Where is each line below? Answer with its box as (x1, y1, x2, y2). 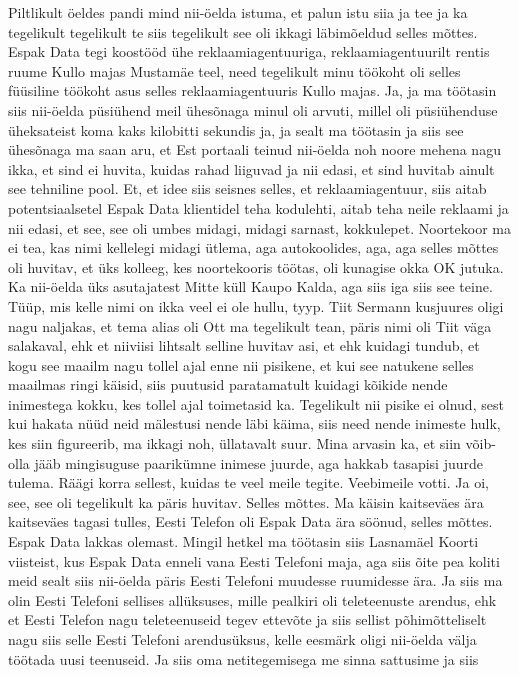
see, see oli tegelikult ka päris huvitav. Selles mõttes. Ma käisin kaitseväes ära (8, 491, 484, 512)
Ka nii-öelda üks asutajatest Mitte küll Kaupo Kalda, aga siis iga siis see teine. (8, 276, 493, 297)
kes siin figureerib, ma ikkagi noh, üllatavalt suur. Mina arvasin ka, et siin (8, 433, 461, 454)
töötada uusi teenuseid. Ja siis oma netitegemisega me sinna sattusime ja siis (8, 648, 479, 669)
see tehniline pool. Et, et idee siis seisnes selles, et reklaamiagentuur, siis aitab (8, 178, 487, 199)
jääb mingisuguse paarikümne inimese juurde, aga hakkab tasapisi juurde (34, 452, 484, 473)
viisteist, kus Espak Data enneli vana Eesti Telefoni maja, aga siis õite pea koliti (8, 550, 500, 571)
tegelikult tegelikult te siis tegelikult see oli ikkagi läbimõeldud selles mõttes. (8, 21, 478, 42)
